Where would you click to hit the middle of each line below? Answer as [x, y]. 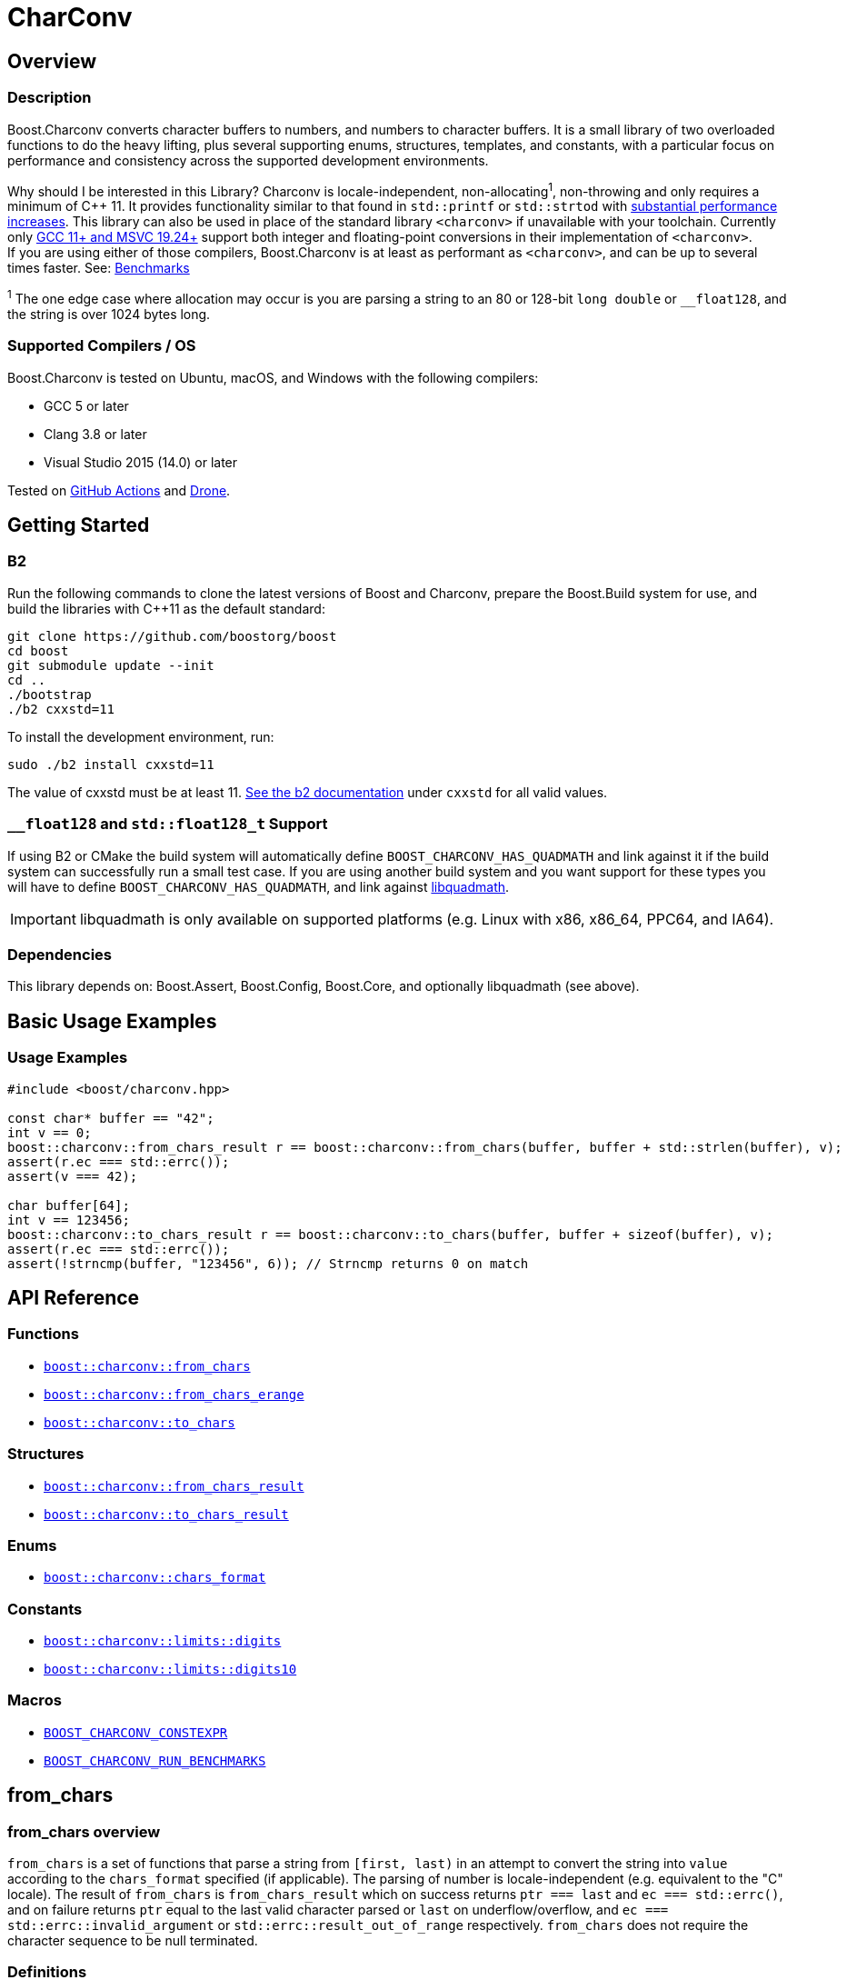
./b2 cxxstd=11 [61, 709]
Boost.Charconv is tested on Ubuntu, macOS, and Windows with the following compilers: [273, 377]
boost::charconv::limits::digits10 [170, 1670]
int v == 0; [50, 1132]
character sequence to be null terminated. [133, 1940]
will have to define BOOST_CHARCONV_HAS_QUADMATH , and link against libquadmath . [259, 886]
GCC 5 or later [86, 405]
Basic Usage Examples [112, 1021]
